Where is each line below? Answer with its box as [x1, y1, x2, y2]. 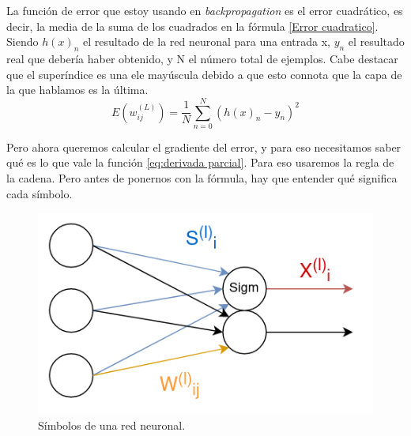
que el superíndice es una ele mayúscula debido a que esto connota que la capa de [6, 66, 402, 82]
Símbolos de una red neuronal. [38, 416, 186, 433]
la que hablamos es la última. [6, 81, 149, 98]
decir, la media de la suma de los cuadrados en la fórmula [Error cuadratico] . [6, 17, 379, 34]
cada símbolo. [6, 185, 73, 201]
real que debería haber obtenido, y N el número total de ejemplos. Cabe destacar [6, 50, 398, 66]
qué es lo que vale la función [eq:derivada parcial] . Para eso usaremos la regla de [6, 154, 394, 171]
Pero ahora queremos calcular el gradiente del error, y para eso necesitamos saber [6, 138, 402, 155]
